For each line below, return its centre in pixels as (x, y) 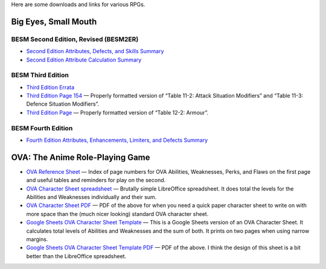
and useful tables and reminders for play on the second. (96, 180)
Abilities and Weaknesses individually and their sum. (91, 197)
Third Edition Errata (50, 87)
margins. (37, 239)
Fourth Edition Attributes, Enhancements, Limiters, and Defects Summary (117, 140)
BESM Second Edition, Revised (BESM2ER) (75, 39)
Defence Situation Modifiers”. (63, 104)
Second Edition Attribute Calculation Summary (84, 60)
